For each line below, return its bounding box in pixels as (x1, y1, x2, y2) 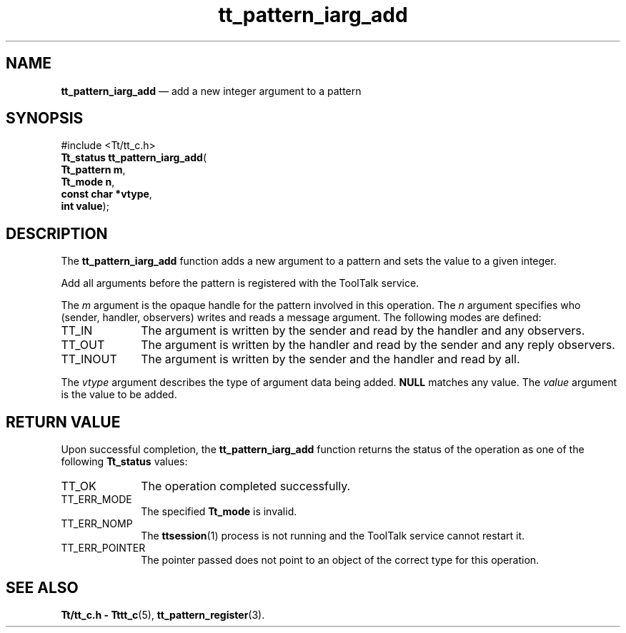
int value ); (61, 200, 109, 213)
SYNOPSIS (6, 109, 84, 128)
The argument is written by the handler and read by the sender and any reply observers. (141, 338, 615, 353)
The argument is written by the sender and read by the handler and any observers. (141, 323, 585, 338)
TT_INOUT (61, 352, 117, 367)
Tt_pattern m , (61, 163, 126, 176)
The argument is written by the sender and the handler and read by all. (141, 352, 520, 367)
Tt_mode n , (61, 176, 115, 188)
